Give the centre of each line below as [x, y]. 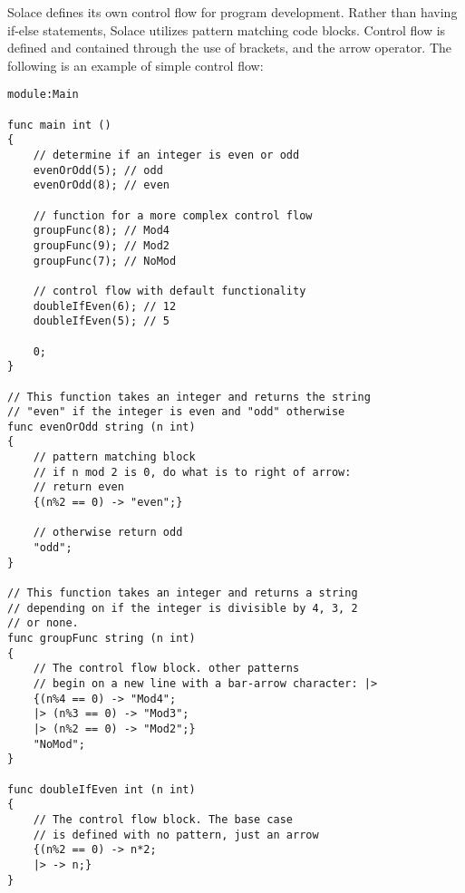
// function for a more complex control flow [173, 215]
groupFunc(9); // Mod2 [101, 245]
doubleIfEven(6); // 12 [105, 306]
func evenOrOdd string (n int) [102, 427]
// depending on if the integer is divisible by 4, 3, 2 [183, 608]
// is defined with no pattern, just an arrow [176, 835]
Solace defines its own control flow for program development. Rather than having [232, 12]
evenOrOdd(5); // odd [98, 170]
